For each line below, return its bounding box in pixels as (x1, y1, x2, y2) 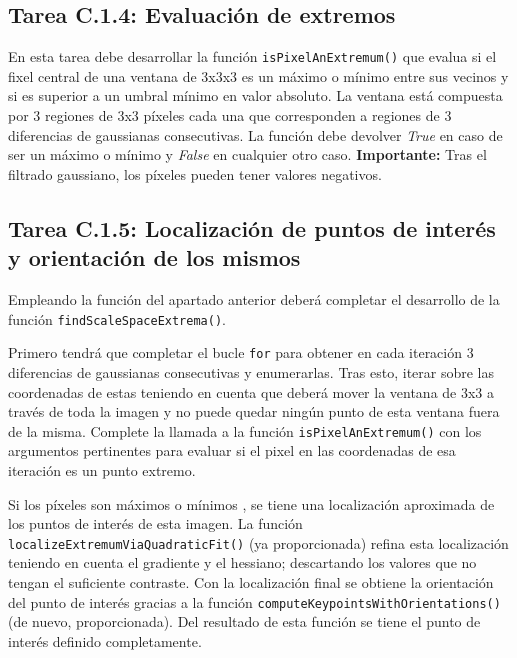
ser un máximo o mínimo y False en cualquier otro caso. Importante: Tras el (8, 144, 487, 165)
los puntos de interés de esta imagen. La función (8, 513, 303, 534)
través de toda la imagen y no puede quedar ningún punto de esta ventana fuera (8, 401, 500, 422)
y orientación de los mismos (8, 242, 301, 273)
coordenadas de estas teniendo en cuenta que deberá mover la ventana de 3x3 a (8, 381, 495, 402)
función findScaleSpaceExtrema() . (8, 308, 226, 329)
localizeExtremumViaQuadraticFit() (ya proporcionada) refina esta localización (8, 532, 509, 553)
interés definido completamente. (8, 630, 202, 651)
